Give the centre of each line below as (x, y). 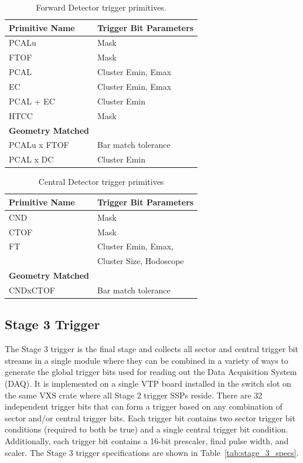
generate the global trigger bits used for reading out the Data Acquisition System (151, 372)
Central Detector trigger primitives (101, 182)
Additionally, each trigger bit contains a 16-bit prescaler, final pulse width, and (147, 440)
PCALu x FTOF (39, 145)
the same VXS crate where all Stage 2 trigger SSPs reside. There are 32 (134, 395)
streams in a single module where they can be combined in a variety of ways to (147, 360)
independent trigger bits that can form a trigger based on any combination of (144, 406)
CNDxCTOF (32, 290)
